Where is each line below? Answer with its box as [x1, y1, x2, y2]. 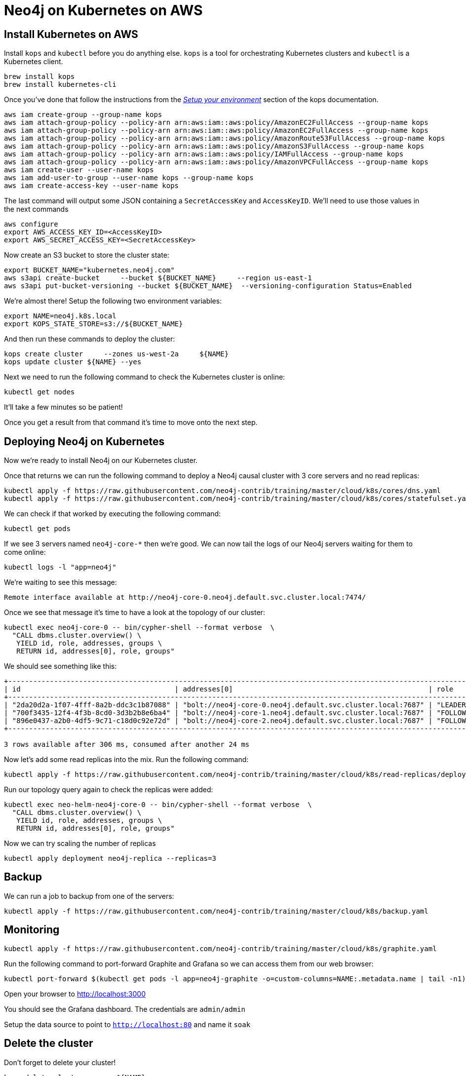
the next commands [4, 205, 69, 214]
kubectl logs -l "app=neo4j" [4, 563, 116, 572]
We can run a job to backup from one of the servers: [4, 891, 174, 900]
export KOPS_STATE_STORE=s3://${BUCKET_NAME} [4, 320, 183, 328]
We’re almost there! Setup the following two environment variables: [4, 297, 222, 306]
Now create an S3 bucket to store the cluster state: [4, 251, 169, 260]
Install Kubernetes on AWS [4, 28, 138, 40]
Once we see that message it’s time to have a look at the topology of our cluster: [4, 608, 265, 617]
